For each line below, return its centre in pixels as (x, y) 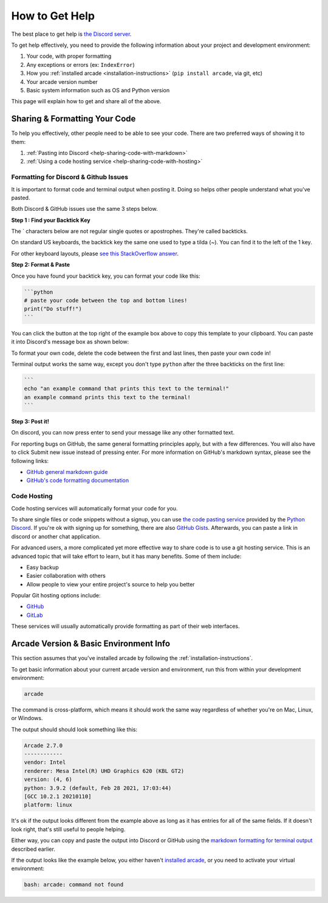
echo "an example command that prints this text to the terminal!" (127, 389)
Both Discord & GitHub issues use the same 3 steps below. (84, 209)
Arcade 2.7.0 (43, 745)
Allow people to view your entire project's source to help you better (111, 584)
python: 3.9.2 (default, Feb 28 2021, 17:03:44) (98, 788)
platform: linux (48, 805)
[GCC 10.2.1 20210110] (58, 797)
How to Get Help (53, 16)
